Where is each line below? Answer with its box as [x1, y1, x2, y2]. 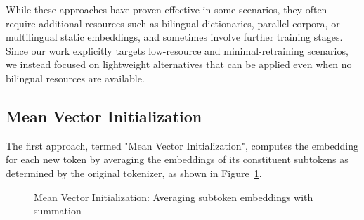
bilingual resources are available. [6, 70, 145, 85]
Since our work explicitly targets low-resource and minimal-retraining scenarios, [6, 43, 349, 58]
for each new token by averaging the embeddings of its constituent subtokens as [6, 152, 349, 167]
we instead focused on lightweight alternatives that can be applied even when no [6, 57, 352, 72]
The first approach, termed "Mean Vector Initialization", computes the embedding [6, 138, 358, 153]
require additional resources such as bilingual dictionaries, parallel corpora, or [6, 15, 340, 30]
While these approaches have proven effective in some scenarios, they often [6, 2, 327, 16]
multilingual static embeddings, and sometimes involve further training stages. [6, 30, 343, 44]
